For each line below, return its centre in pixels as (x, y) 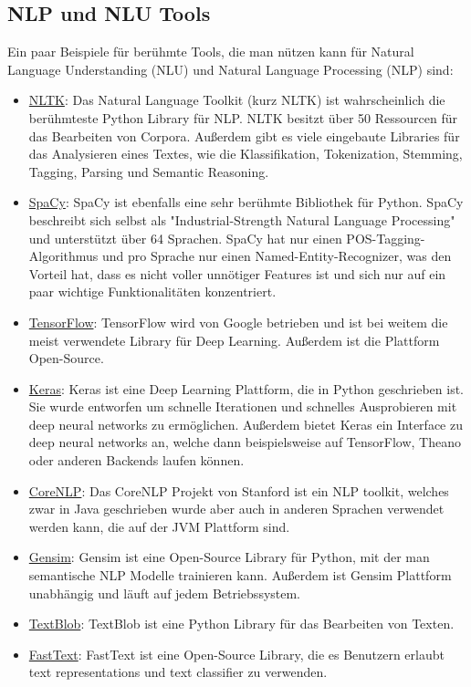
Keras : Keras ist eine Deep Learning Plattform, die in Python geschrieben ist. (246, 388)
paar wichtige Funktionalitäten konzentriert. (152, 291)
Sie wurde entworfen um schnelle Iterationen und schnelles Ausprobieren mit (243, 406)
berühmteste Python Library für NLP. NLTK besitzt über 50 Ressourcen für (243, 117)
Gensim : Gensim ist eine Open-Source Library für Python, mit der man (229, 557)
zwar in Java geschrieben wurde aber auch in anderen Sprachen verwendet (236, 509)
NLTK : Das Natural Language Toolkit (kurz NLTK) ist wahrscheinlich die (237, 100)
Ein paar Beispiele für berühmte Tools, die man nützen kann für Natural (211, 52)
